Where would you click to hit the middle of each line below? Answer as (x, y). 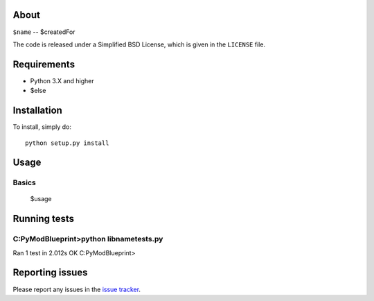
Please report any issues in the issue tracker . (77, 289)
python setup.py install (67, 143)
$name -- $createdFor (44, 32)
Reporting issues (50, 273)
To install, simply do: (42, 127)
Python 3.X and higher (62, 80)
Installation (37, 111)
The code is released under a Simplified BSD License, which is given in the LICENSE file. (139, 44)
